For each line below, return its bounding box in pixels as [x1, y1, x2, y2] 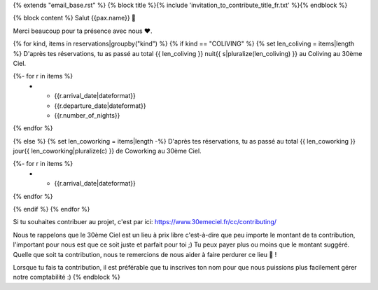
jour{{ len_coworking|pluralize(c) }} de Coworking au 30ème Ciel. [13, 147, 202, 156]
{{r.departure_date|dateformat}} [54, 102, 146, 110]
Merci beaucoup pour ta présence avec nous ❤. [13, 27, 153, 35]
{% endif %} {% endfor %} [13, 205, 90, 214]
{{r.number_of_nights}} [54, 111, 120, 119]
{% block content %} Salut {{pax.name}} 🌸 [13, 14, 136, 22]
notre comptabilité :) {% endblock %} [13, 273, 120, 282]
